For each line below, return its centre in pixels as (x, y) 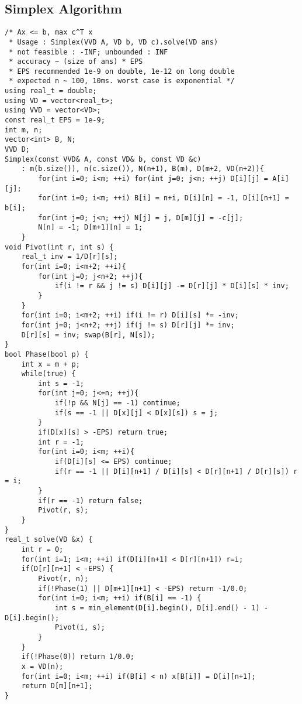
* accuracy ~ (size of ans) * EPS (76, 62)
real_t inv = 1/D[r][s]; (70, 257)
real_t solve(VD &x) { (49, 540)
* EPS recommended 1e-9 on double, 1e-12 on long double (122, 71)
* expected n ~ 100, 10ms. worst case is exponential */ (122, 81)
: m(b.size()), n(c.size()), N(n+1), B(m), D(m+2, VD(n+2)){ (143, 169)
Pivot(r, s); (63, 510)
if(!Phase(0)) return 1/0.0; (78, 657)
